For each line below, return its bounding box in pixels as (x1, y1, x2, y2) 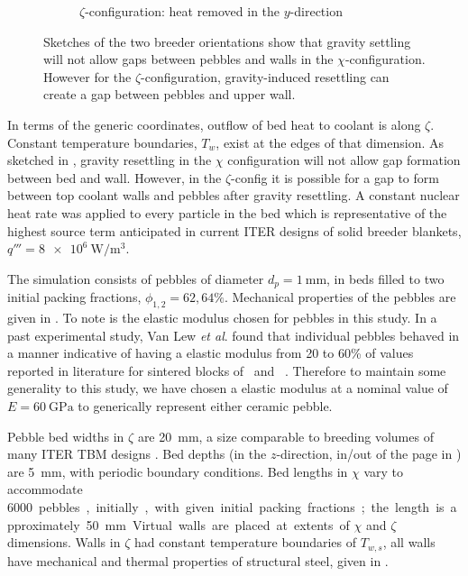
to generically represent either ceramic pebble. (78, 396, 333, 415)
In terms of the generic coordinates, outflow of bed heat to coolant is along (7, 114, 421, 133)
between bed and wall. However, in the (7, 168, 222, 187)
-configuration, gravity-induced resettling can (141, 67, 390, 86)
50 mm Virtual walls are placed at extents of (86, 515, 350, 534)
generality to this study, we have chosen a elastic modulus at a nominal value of (7, 379, 448, 398)
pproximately (7, 515, 80, 534)
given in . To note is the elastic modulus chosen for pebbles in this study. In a (7, 307, 437, 326)
